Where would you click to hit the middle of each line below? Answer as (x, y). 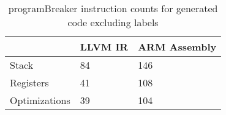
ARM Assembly (177, 47)
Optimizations (40, 100)
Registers (29, 82)
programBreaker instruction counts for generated (113, 8)
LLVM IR (104, 47)
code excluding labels (113, 22)
